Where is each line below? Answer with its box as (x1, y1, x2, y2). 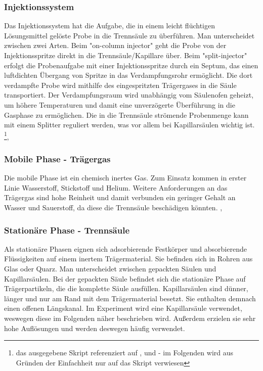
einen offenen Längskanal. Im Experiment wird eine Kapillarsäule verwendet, (4, 303, 242, 313)
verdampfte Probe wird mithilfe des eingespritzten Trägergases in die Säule (4, 79, 237, 90)
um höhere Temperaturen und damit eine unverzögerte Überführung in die (4, 99, 235, 110)
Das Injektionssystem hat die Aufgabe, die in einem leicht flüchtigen (4, 20, 215, 31)
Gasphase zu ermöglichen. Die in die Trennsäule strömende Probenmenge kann (4, 109, 249, 120)
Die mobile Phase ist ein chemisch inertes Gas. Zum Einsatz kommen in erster (4, 172, 247, 183)
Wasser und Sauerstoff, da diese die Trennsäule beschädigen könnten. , (4, 202, 223, 212)
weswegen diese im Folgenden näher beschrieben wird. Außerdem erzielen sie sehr (4, 312, 256, 323)
